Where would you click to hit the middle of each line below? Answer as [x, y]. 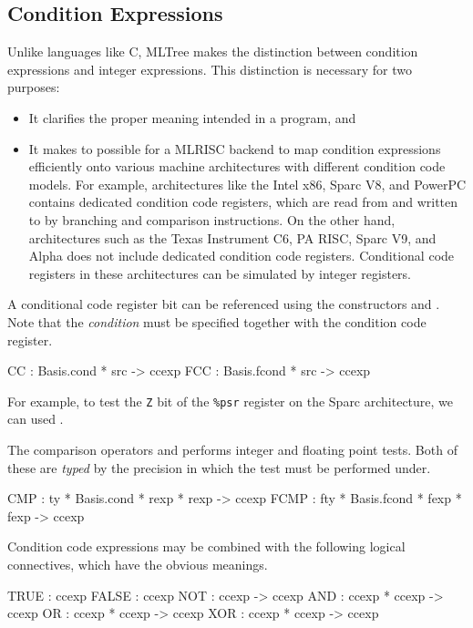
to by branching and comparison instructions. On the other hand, [212, 219]
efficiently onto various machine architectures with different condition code [237, 166]
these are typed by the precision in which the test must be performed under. [219, 467]
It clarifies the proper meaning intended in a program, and [192, 117]
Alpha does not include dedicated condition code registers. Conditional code [242, 256]
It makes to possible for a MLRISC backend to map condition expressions [235, 148]
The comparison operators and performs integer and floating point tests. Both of [232, 449]
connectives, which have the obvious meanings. [138, 564]
